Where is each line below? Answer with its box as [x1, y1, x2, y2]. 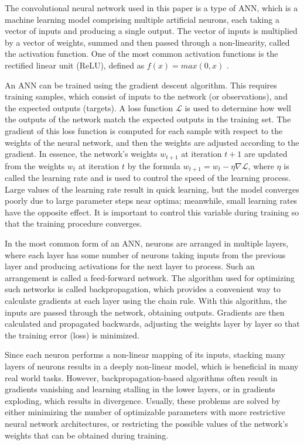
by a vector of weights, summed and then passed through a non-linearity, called [5, 36, 290, 48]
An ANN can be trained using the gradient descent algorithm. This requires [5, 78, 277, 91]
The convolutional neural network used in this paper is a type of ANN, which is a [5, 2, 298, 13]
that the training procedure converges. [5, 217, 142, 230]
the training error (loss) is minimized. [5, 328, 139, 341]
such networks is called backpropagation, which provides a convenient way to [5, 283, 281, 295]
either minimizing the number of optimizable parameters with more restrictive [5, 406, 285, 418]
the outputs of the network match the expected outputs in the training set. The [5, 113, 291, 125]
